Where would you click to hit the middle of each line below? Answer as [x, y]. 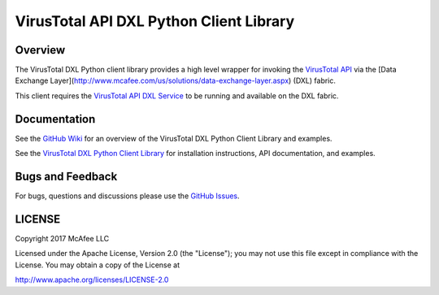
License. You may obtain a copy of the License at [98, 265]
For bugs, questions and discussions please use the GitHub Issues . [127, 196]
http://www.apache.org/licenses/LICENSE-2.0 [92, 280]
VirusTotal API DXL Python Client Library [155, 21]
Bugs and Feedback [66, 176]
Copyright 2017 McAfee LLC [62, 238]
